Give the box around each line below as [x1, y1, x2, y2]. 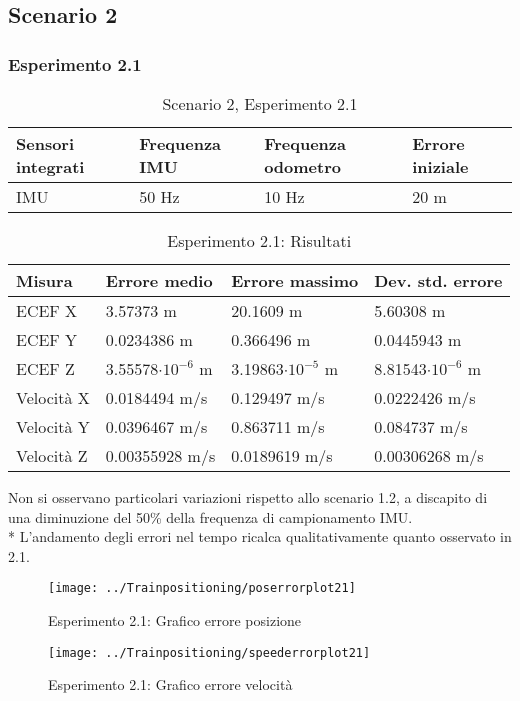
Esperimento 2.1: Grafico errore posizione [48, 610, 302, 631]
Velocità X [16, 386, 90, 409]
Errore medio [105, 269, 213, 292]
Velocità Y [16, 415, 90, 438]
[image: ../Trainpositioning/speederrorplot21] [48, 645, 371, 660]
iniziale [412, 155, 469, 178]
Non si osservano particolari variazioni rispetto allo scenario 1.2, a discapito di [8, 487, 488, 507]
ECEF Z [16, 357, 75, 380]
